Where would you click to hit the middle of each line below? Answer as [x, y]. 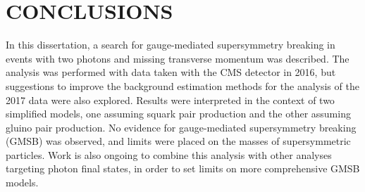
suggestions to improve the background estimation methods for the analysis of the [182, 85]
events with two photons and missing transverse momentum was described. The [178, 58]
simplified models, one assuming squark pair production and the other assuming [178, 114]
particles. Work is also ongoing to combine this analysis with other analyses [169, 154]
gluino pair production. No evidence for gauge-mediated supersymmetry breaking [181, 127]
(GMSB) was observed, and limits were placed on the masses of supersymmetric [178, 141]
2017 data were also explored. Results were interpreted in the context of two [170, 100]
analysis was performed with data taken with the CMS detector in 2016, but [171, 72]
